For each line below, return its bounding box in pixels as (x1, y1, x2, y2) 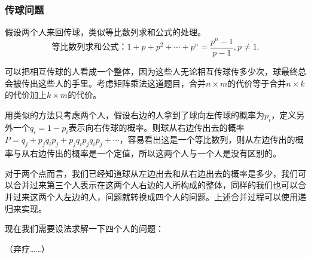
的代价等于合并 (227, 76, 286, 89)
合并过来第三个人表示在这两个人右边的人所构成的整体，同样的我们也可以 (13, 179, 298, 191)
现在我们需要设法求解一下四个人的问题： (5, 222, 164, 235)
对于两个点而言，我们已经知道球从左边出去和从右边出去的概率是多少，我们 (5, 167, 298, 179)
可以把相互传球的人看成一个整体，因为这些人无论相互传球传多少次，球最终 (5, 64, 298, 77)
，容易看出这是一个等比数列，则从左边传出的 (119, 133, 295, 146)
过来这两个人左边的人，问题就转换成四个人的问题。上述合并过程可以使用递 (13, 190, 306, 202)
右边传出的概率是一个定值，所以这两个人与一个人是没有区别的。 (29, 147, 281, 159)
